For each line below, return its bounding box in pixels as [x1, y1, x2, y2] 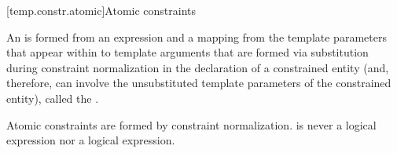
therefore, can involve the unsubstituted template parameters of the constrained [6, 75, 391, 91]
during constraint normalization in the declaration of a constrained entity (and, [6, 59, 389, 75]
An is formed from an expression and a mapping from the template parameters [6, 28, 387, 45]
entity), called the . [6, 89, 99, 106]
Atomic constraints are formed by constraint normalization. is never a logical [6, 116, 377, 133]
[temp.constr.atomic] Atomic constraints [6, 2, 197, 18]
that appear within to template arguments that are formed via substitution [6, 44, 369, 60]
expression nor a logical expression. [6, 132, 175, 148]
